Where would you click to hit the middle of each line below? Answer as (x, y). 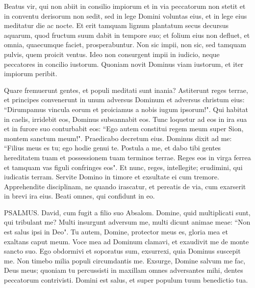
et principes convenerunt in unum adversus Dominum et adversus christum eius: (124, 100)
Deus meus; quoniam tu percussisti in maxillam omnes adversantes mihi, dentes (124, 270)
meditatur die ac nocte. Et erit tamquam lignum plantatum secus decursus (116, 25)
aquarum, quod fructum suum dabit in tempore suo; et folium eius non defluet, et (127, 35)
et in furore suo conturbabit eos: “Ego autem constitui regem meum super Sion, (124, 129)
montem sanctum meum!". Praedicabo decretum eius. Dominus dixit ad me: (118, 138)
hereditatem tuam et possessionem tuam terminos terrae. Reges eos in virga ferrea (127, 157)
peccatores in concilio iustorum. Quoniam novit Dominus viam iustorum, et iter (124, 64)
